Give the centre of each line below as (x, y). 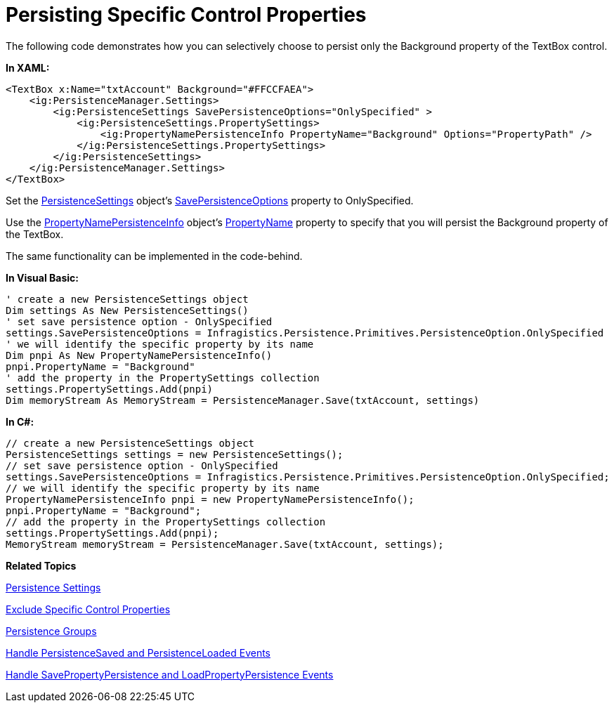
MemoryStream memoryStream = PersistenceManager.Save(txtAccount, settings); (225, 544)
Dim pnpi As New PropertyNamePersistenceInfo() (139, 355)
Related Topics (41, 565)
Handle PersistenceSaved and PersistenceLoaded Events (138, 653)
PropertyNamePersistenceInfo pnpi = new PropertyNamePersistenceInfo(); (210, 499)
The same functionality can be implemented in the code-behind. (154, 256)
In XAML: (28, 67)
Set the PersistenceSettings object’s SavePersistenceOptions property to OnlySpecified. (210, 200)
